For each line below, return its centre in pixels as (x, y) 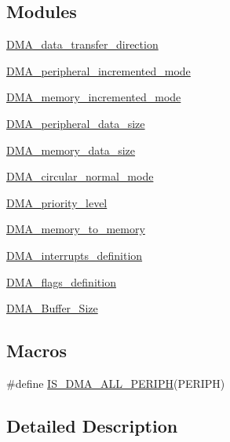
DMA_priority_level (57, 202)
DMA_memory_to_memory (76, 229)
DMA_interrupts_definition (75, 255)
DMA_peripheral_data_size (76, 123)
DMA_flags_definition (61, 281)
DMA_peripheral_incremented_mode (99, 70)
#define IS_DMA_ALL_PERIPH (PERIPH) (116, 383)
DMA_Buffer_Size (52, 308)
